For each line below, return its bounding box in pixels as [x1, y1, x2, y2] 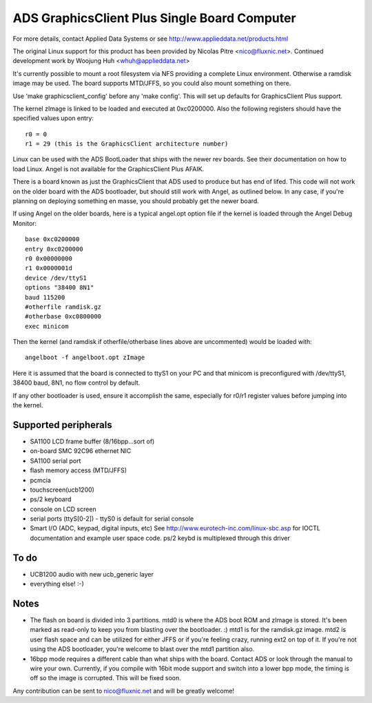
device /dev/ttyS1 [25, 273, 87, 282]
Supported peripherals [12, 418, 113, 431]
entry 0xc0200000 [25, 245, 83, 253]
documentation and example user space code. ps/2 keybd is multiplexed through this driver [30, 534, 291, 542]
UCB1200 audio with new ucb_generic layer [30, 570, 154, 578]
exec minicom [25, 322, 69, 330]
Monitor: [12, 219, 37, 227]
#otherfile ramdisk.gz [25, 302, 102, 311]
